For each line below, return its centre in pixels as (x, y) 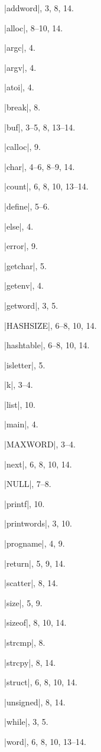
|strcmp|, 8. (25, 642)
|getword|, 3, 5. (31, 305)
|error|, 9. (21, 246)
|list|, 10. (20, 404)
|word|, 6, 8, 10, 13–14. (45, 741)
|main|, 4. (21, 424)
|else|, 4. (19, 226)
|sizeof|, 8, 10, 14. (35, 622)
